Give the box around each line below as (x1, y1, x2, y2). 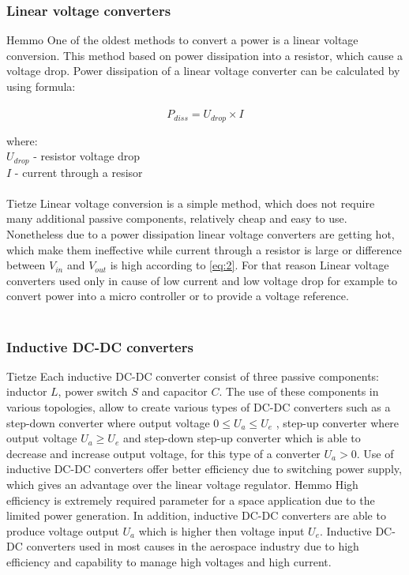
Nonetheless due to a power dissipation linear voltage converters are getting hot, (6, 226, 395, 242)
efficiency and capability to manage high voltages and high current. (6, 553, 332, 569)
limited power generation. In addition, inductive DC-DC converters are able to (6, 507, 386, 524)
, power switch (58, 383, 128, 400)
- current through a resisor (14, 163, 143, 180)
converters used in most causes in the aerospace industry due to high (26, 538, 359, 554)
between (6, 257, 46, 273)
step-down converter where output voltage (6, 414, 210, 430)
